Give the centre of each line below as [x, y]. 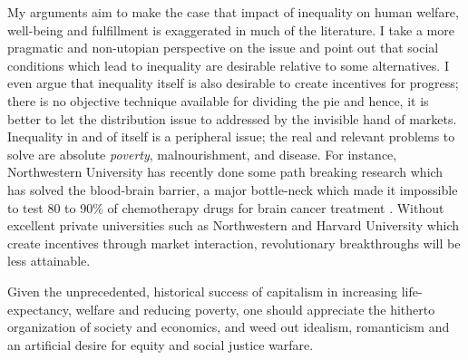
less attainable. [49, 261]
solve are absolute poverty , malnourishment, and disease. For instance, [202, 154]
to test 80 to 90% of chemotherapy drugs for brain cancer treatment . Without [226, 207]
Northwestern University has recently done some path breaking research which [225, 172]
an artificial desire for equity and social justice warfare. [161, 344]
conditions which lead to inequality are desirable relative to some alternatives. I [228, 65]
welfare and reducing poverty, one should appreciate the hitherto [255, 309]
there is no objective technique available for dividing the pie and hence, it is [218, 100]
